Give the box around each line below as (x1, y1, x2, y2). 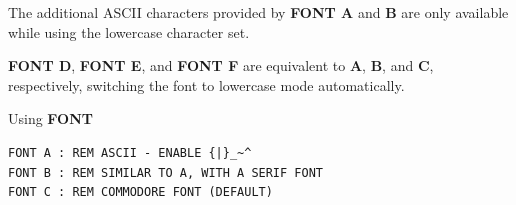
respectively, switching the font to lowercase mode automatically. (8, 74, 405, 95)
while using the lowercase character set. (8, 21, 250, 42)
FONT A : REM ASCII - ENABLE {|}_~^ (8, 145, 252, 160)
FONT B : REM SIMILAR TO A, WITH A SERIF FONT (8, 165, 323, 180)
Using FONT (8, 108, 93, 129)
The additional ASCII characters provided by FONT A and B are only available (8, 2, 509, 22)
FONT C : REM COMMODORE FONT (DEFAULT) (8, 185, 273, 200)
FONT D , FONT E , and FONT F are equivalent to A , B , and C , (8, 55, 434, 76)
